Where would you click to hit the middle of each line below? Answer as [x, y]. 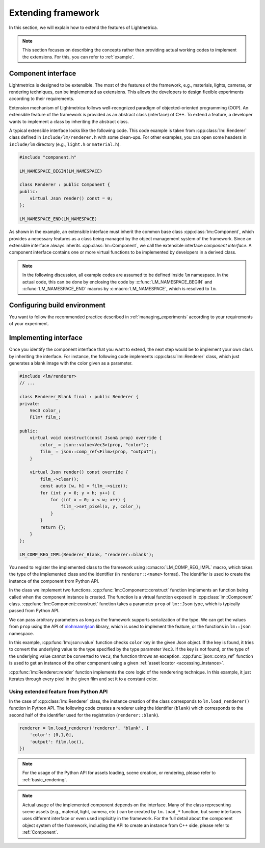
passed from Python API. [34, 611]
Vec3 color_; [45, 410]
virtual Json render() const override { [79, 472]
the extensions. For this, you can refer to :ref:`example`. [79, 57]
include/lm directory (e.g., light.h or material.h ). [65, 144]
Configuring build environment [57, 305]
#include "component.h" [48, 157]
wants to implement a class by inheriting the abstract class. [69, 121]
